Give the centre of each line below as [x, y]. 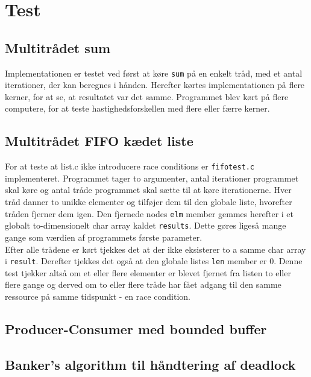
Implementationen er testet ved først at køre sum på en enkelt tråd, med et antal [154, 73]
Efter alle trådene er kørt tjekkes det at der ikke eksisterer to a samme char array [155, 249]
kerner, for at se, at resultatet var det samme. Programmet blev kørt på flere [147, 96]
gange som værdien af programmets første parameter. [104, 237]
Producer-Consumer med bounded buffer [136, 328]
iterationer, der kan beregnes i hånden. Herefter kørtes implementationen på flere [155, 85]
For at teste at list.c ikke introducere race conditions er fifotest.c [130, 166]
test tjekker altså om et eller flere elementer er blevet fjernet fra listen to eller [148, 272]
